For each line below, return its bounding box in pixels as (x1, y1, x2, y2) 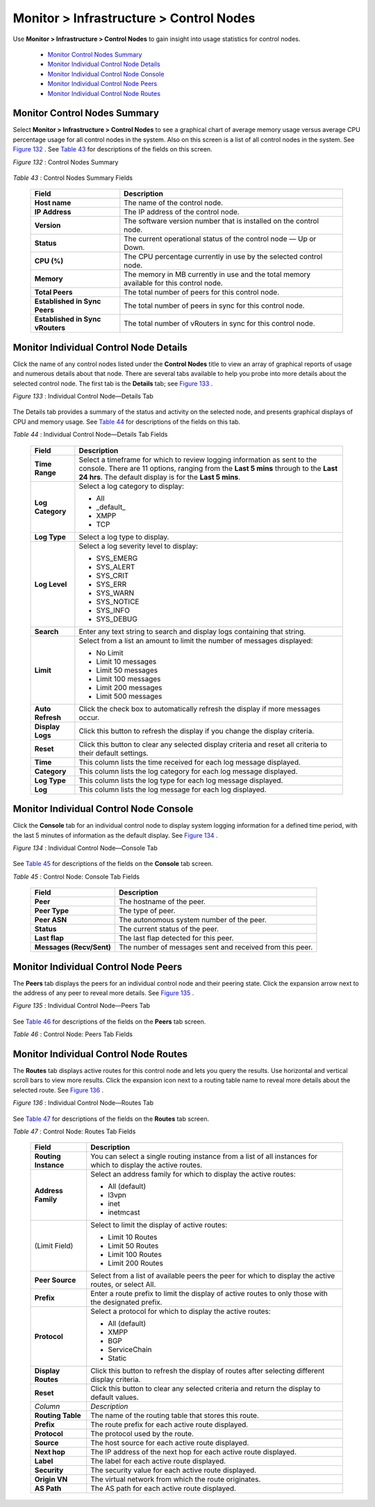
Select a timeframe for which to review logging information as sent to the (78, 455, 317, 465)
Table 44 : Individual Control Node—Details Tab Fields (12, 431, 168, 439)
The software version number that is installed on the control (124, 216, 319, 226)
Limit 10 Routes (108, 1233, 158, 1242)
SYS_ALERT (96, 562, 135, 572)
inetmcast (108, 1208, 140, 1217)
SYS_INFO (96, 605, 131, 615)
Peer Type (34, 906, 69, 916)
